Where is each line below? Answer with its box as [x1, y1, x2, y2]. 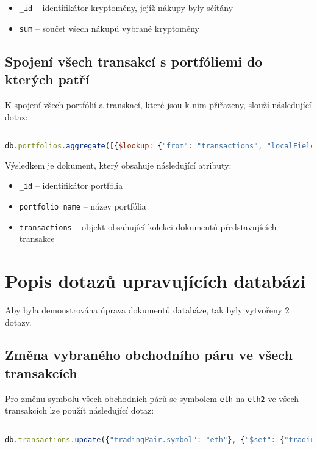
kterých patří [5, 70, 90, 89]
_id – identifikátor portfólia [19, 179, 123, 192]
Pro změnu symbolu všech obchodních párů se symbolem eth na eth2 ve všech [5, 392, 299, 404]
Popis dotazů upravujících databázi [5, 268, 306, 293]
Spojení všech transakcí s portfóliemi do [5, 51, 263, 70]
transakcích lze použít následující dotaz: [5, 404, 154, 417]
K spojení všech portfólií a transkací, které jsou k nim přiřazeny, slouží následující [5, 98, 312, 111]
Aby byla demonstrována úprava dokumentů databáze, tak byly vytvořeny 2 [5, 303, 290, 316]
